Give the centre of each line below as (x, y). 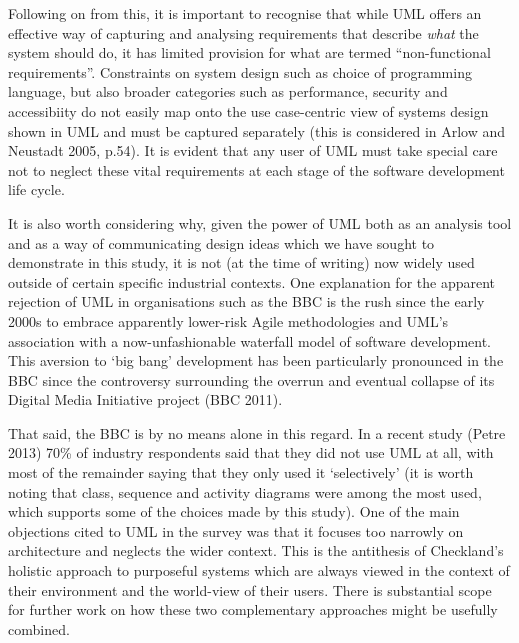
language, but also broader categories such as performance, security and (228, 91)
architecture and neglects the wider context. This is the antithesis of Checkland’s (256, 550)
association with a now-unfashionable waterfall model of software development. (249, 340)
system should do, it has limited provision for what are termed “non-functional (249, 52)
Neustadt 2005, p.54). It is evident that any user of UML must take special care (253, 150)
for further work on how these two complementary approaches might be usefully (253, 609)
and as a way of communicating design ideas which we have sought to (221, 242)
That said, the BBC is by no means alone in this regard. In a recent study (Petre (257, 432)
